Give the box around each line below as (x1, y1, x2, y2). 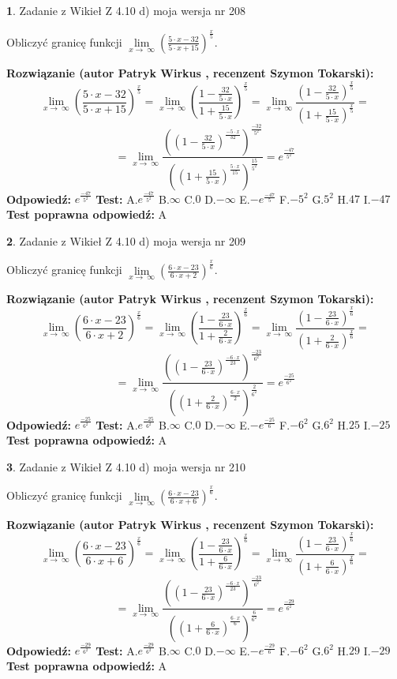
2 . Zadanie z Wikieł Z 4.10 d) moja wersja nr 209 (6, 232, 246, 249)
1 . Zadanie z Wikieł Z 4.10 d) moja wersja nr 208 (6, 2, 246, 18)
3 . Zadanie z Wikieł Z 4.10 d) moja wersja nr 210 (6, 458, 246, 475)
